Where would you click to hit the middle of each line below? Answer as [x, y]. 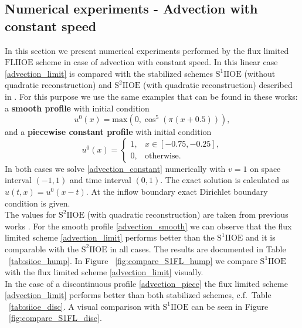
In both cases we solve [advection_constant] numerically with [115, 168]
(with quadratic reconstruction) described [218, 85]
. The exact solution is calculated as [225, 180]
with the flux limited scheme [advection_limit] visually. [104, 272]
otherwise [162, 156]
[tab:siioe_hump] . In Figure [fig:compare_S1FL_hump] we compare [133, 260]
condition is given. [38, 203]
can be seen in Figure [230, 306]
